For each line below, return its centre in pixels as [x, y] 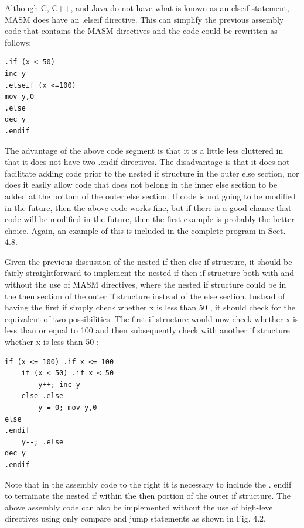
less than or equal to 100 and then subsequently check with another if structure [147, 330]
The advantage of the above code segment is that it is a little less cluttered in [144, 150]
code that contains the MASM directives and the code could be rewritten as [141, 31]
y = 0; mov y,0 [68, 408]
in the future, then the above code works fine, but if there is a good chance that [148, 207]
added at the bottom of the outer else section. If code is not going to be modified [150, 196]
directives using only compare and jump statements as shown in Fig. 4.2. [135, 518]
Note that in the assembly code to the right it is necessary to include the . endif [148, 484]
